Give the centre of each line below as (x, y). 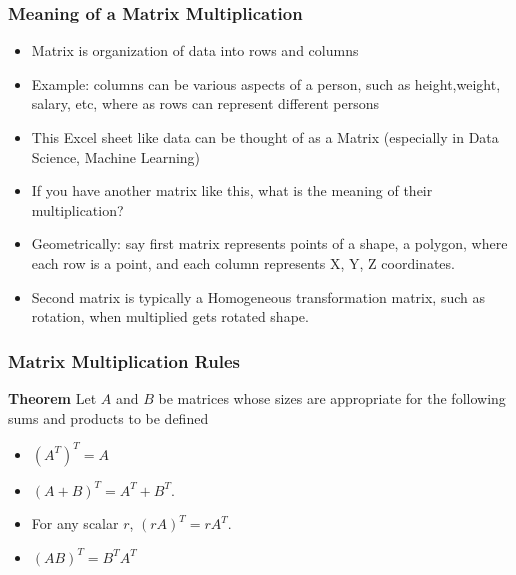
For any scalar (75, 523)
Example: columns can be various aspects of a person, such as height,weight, (266, 83)
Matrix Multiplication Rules (124, 360)
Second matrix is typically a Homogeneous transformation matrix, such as (258, 296)
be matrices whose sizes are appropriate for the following (332, 397)
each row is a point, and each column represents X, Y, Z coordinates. (243, 262)
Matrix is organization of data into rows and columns (195, 50)
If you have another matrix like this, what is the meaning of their (232, 190)
